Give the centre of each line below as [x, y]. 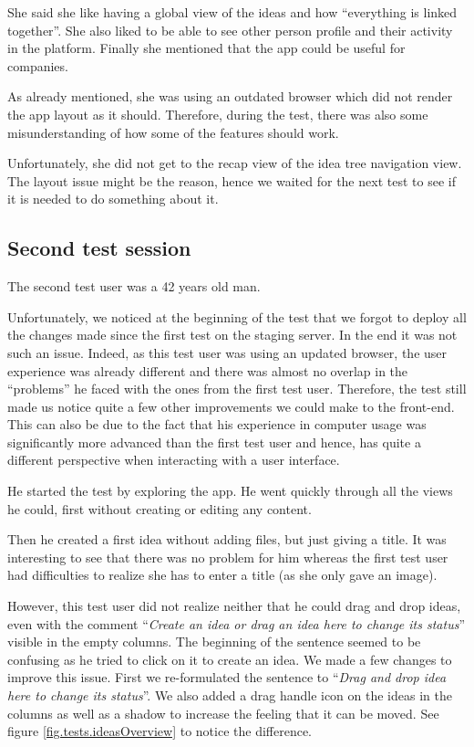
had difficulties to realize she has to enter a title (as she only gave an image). [222, 575]
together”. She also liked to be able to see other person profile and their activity [230, 30]
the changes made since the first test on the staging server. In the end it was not [232, 335]
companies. [38, 65]
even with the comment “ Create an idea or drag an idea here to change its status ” [237, 623]
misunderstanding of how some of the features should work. [173, 132]
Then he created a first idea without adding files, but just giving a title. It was [227, 539]
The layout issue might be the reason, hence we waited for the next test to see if [232, 180]
